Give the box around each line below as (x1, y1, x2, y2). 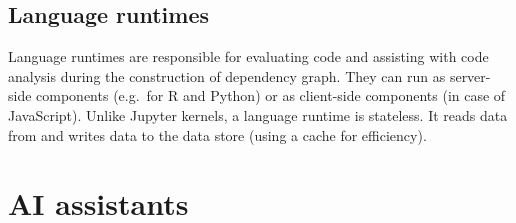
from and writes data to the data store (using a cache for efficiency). (8, 124, 427, 145)
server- (449, 65, 491, 86)
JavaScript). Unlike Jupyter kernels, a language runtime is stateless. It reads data (8, 104, 508, 125)
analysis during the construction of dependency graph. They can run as (8, 65, 446, 86)
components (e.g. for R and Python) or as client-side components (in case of (36, 85, 506, 106)
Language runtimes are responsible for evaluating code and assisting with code (8, 46, 489, 67)
